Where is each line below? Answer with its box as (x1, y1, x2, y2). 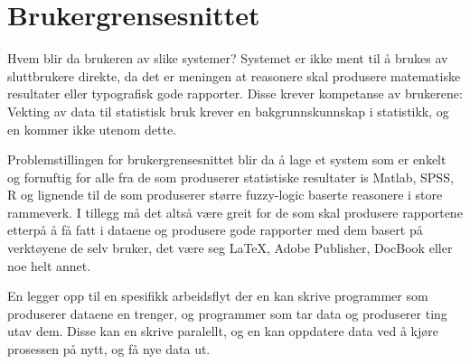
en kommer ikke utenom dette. (7, 119, 177, 138)
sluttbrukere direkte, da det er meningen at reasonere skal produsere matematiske (7, 66, 461, 85)
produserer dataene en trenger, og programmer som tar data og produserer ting (7, 303, 447, 322)
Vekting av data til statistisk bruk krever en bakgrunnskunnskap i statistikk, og (7, 101, 449, 120)
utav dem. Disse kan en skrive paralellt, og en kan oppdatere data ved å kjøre (7, 322, 438, 341)
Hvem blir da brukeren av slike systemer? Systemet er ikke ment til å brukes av (7, 49, 448, 68)
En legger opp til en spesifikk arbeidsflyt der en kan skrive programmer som (7, 286, 428, 305)
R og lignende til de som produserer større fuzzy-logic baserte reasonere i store (7, 185, 443, 204)
